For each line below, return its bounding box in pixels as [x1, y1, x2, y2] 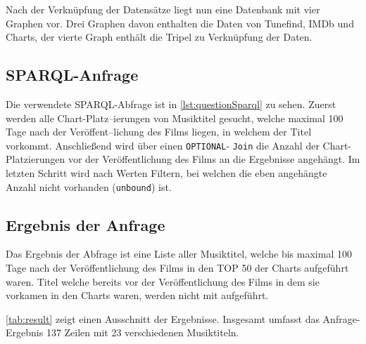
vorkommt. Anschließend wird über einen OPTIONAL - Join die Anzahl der [6, 138, 320, 152]
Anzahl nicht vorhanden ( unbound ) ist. [6, 179, 172, 194]
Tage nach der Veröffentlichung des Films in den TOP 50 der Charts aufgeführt [6, 260, 349, 275]
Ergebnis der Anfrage [6, 213, 165, 235]
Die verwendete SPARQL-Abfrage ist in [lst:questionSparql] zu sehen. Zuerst [6, 96, 336, 111]
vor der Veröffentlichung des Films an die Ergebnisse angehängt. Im [68, 152, 360, 166]
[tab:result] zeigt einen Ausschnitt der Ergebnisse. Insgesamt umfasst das [6, 311, 320, 326]
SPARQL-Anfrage [6, 64, 139, 86]
